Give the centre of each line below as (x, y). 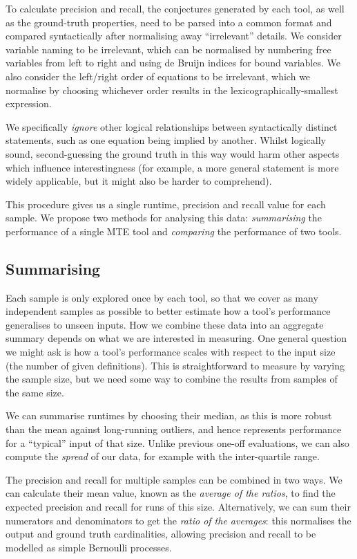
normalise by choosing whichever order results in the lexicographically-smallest (172, 90)
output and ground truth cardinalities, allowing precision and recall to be (161, 534)
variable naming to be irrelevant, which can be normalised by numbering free (168, 49)
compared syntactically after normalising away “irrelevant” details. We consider (174, 36)
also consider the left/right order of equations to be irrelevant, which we (158, 76)
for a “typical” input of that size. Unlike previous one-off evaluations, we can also (177, 442)
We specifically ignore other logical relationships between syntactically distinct (172, 126)
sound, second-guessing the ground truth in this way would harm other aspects (173, 153)
